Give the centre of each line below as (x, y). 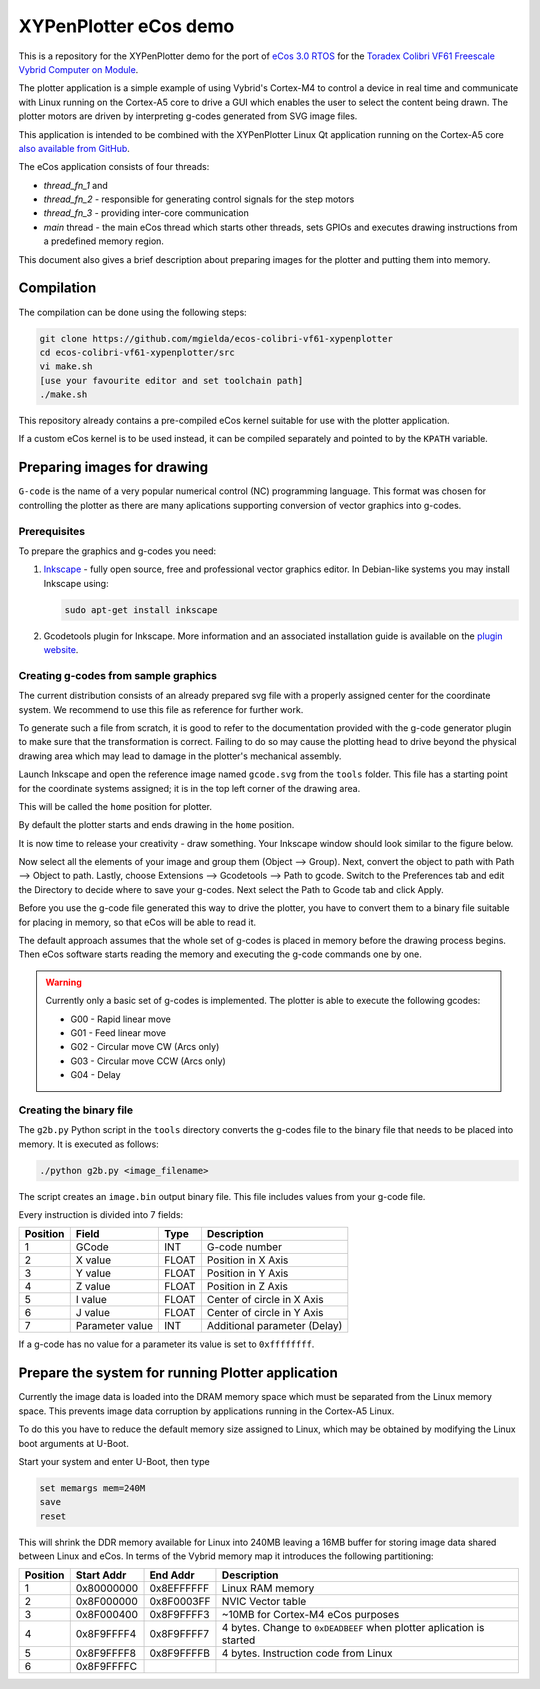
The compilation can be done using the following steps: (132, 312)
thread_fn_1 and (76, 185)
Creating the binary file (76, 1110)
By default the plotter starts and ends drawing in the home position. (156, 825)
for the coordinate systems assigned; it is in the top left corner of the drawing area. (189, 788)
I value (91, 1300)
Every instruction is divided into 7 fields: (101, 1215)
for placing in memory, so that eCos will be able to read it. (137, 922)
